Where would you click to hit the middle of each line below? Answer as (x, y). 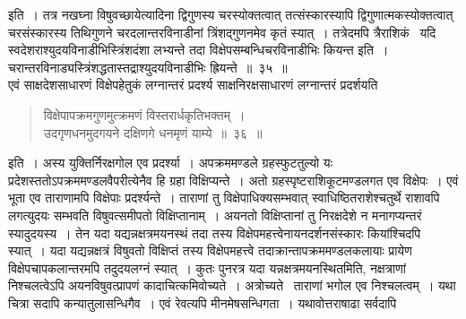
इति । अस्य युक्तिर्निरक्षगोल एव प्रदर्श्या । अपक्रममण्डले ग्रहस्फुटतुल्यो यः (170, 163)
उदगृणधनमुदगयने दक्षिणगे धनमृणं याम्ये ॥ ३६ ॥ (153, 132)
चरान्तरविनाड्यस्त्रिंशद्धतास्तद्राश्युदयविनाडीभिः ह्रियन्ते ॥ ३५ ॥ (148, 67)
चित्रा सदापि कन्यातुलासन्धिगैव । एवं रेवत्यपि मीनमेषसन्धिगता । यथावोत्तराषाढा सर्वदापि (203, 302)
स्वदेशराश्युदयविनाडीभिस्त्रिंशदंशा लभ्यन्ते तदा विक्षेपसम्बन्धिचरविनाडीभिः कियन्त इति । (198, 50)
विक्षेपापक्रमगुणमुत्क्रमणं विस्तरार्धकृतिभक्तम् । (144, 114)
